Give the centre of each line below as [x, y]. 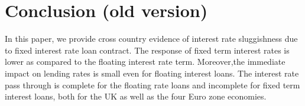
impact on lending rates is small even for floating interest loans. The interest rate [152, 73]
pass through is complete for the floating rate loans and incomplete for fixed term [152, 85]
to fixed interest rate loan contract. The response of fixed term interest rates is [147, 50]
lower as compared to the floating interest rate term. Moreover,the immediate [145, 62]
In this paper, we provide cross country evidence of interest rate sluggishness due [151, 39]
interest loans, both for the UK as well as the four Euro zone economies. [136, 96]
